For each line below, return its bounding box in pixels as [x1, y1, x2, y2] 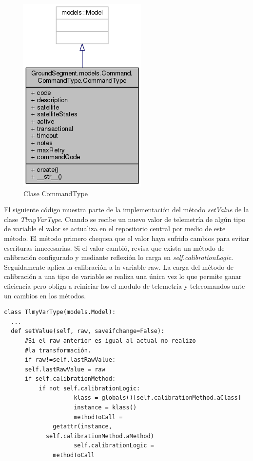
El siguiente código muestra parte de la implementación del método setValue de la [4, 204, 249, 215]
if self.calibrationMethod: [24, 375, 116, 383]
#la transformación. [24, 347, 91, 354]
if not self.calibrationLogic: [39, 385, 140, 392]
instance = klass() [74, 404, 137, 411]
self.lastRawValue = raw [24, 366, 105, 373]
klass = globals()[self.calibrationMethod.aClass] [74, 394, 241, 402]
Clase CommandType [23, 188, 88, 198]
